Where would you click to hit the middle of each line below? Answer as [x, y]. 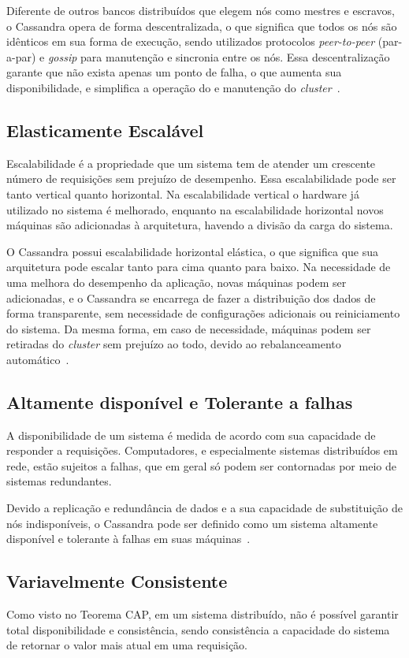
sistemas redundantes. [59, 481]
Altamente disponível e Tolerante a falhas [180, 401]
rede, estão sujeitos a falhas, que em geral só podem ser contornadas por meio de [201, 465]
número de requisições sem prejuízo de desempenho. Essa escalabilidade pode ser [201, 178]
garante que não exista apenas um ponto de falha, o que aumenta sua [174, 72]
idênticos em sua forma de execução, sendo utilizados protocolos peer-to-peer [191, 41]
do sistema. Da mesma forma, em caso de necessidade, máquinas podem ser [189, 328]
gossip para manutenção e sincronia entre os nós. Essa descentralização [219, 56]
